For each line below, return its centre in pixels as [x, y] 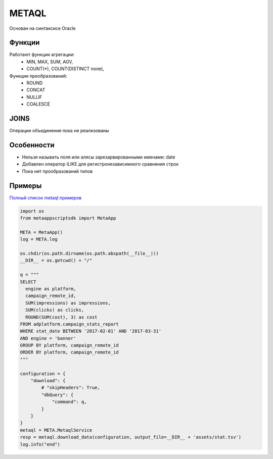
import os [32, 211]
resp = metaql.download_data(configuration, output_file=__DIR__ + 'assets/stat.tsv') [131, 437]
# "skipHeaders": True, [71, 388]
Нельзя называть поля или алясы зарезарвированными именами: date [99, 157]
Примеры [26, 186]
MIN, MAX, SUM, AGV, [50, 62]
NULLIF [34, 97]
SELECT [28, 282]
